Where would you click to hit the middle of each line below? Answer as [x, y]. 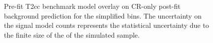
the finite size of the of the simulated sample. [72, 34]
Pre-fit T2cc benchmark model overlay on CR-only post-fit [92, 6]
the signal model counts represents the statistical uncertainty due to [106, 25]
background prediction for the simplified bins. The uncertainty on [103, 15]
